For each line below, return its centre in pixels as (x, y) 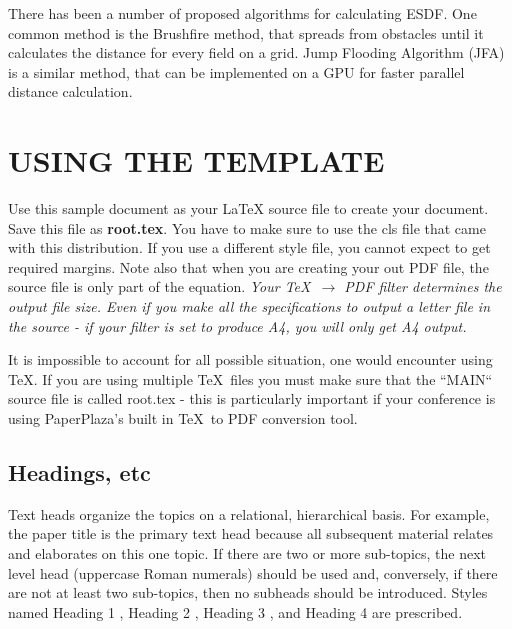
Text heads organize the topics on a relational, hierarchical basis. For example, (249, 513)
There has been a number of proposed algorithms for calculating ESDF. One (242, 13)
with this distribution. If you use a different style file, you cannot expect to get (249, 247)
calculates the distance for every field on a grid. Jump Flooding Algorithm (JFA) (256, 52)
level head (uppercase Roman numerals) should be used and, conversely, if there (253, 572)
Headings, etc (79, 472)
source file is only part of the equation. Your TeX (159, 286)
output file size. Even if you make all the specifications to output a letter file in (249, 306)
